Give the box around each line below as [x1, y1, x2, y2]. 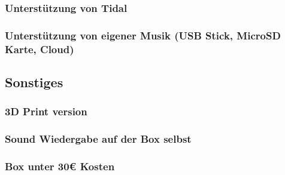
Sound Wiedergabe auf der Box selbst [5, 131, 192, 146]
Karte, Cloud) [5, 41, 74, 56]
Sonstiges [5, 73, 63, 91]
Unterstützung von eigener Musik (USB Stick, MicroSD [5, 27, 281, 42]
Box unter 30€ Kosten [5, 159, 115, 173]
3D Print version [5, 104, 87, 119]
